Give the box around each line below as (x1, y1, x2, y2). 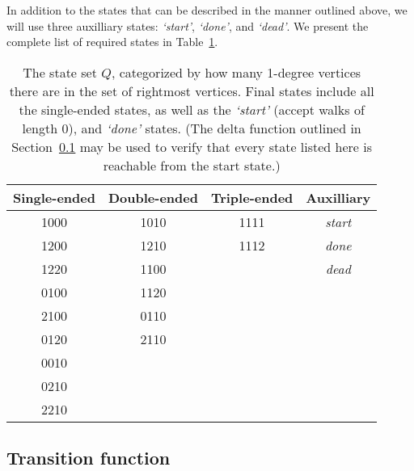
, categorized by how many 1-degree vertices (111, 62, 361, 82)
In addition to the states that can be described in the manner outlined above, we (6, 2, 408, 18)
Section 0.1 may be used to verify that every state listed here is (11, 137, 373, 156)
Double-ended (108, 187, 198, 207)
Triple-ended (210, 187, 294, 207)
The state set (23, 62, 97, 82)
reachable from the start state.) (103, 155, 281, 175)
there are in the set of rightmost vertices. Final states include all (9, 81, 374, 100)
